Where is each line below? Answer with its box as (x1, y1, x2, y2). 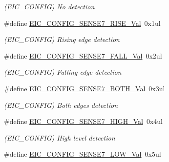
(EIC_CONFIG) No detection (4, 1, 95, 11)
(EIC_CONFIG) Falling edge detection (4, 67, 122, 77)
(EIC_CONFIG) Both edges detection (4, 100, 118, 110)
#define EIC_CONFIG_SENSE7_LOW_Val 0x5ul (4, 149, 161, 159)
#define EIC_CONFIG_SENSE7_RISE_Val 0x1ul (4, 18, 161, 28)
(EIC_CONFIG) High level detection (4, 132, 115, 142)
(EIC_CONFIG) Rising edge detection (4, 34, 120, 44)
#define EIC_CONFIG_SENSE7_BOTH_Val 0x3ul (4, 83, 165, 93)
